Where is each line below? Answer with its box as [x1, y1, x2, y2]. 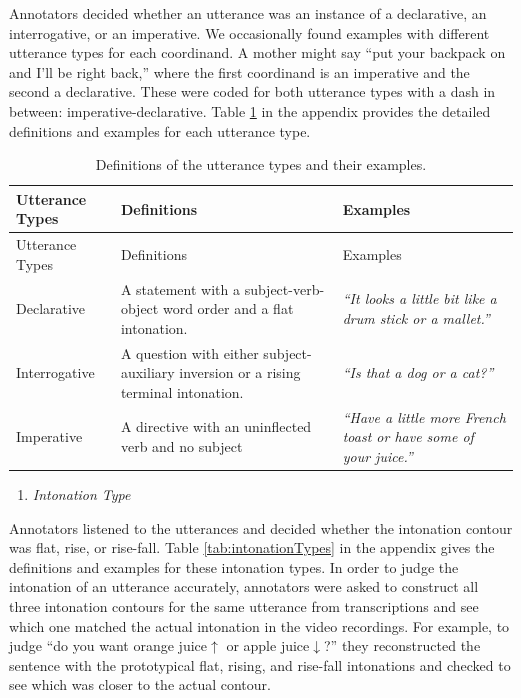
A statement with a [120, 278, 240, 299]
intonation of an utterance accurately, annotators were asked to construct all [9, 576, 479, 597]
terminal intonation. [120, 381, 244, 402]
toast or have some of [342, 426, 474, 447]
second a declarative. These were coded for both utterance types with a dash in [9, 81, 496, 102]
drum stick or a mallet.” [342, 308, 490, 329]
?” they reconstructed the [324, 635, 481, 656]
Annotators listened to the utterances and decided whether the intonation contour [9, 517, 513, 538]
